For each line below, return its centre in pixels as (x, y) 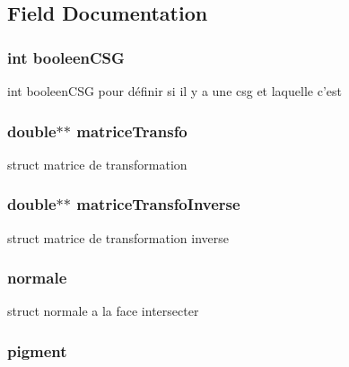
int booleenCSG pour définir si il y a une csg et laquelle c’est (174, 91)
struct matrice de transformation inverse (118, 237)
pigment (37, 350)
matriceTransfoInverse (158, 204)
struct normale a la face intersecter (103, 311)
